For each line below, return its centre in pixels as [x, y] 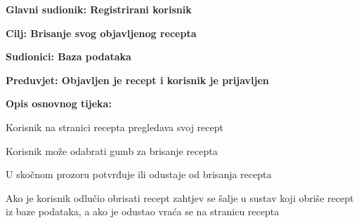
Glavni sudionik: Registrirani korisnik [99, 9]
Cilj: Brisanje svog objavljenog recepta [101, 33]
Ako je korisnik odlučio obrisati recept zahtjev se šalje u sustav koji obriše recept [180, 197]
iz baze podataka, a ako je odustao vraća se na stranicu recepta [143, 211]
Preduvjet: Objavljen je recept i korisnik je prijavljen [137, 80]
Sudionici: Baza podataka [68, 56]
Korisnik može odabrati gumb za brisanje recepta [112, 150]
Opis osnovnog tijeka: [59, 103]
